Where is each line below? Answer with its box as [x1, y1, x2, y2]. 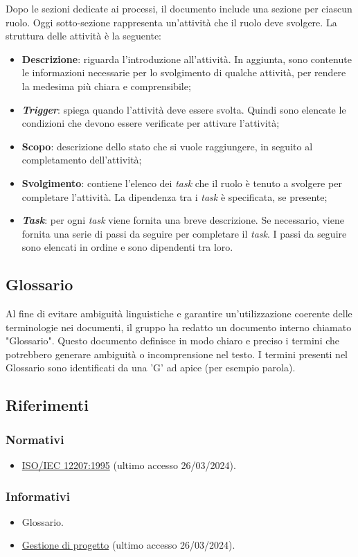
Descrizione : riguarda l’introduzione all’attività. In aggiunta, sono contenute [21, 51, 352, 66]
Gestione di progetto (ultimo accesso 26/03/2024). [21, 538, 235, 552]
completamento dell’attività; [21, 152, 142, 167]
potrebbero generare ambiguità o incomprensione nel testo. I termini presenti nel [6, 346, 348, 361]
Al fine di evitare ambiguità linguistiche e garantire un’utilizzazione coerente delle [6, 306, 352, 321]
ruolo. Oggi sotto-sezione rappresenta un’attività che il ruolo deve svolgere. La [6, 15, 337, 29]
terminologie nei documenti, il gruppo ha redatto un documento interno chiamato [6, 319, 352, 334]
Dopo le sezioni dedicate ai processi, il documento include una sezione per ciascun [6, 1, 352, 15]
